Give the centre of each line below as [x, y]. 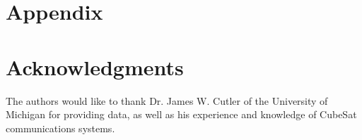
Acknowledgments [95, 66]
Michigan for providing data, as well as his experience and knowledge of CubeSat [181, 114]
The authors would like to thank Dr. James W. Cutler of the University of [167, 100]
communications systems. [60, 128]
